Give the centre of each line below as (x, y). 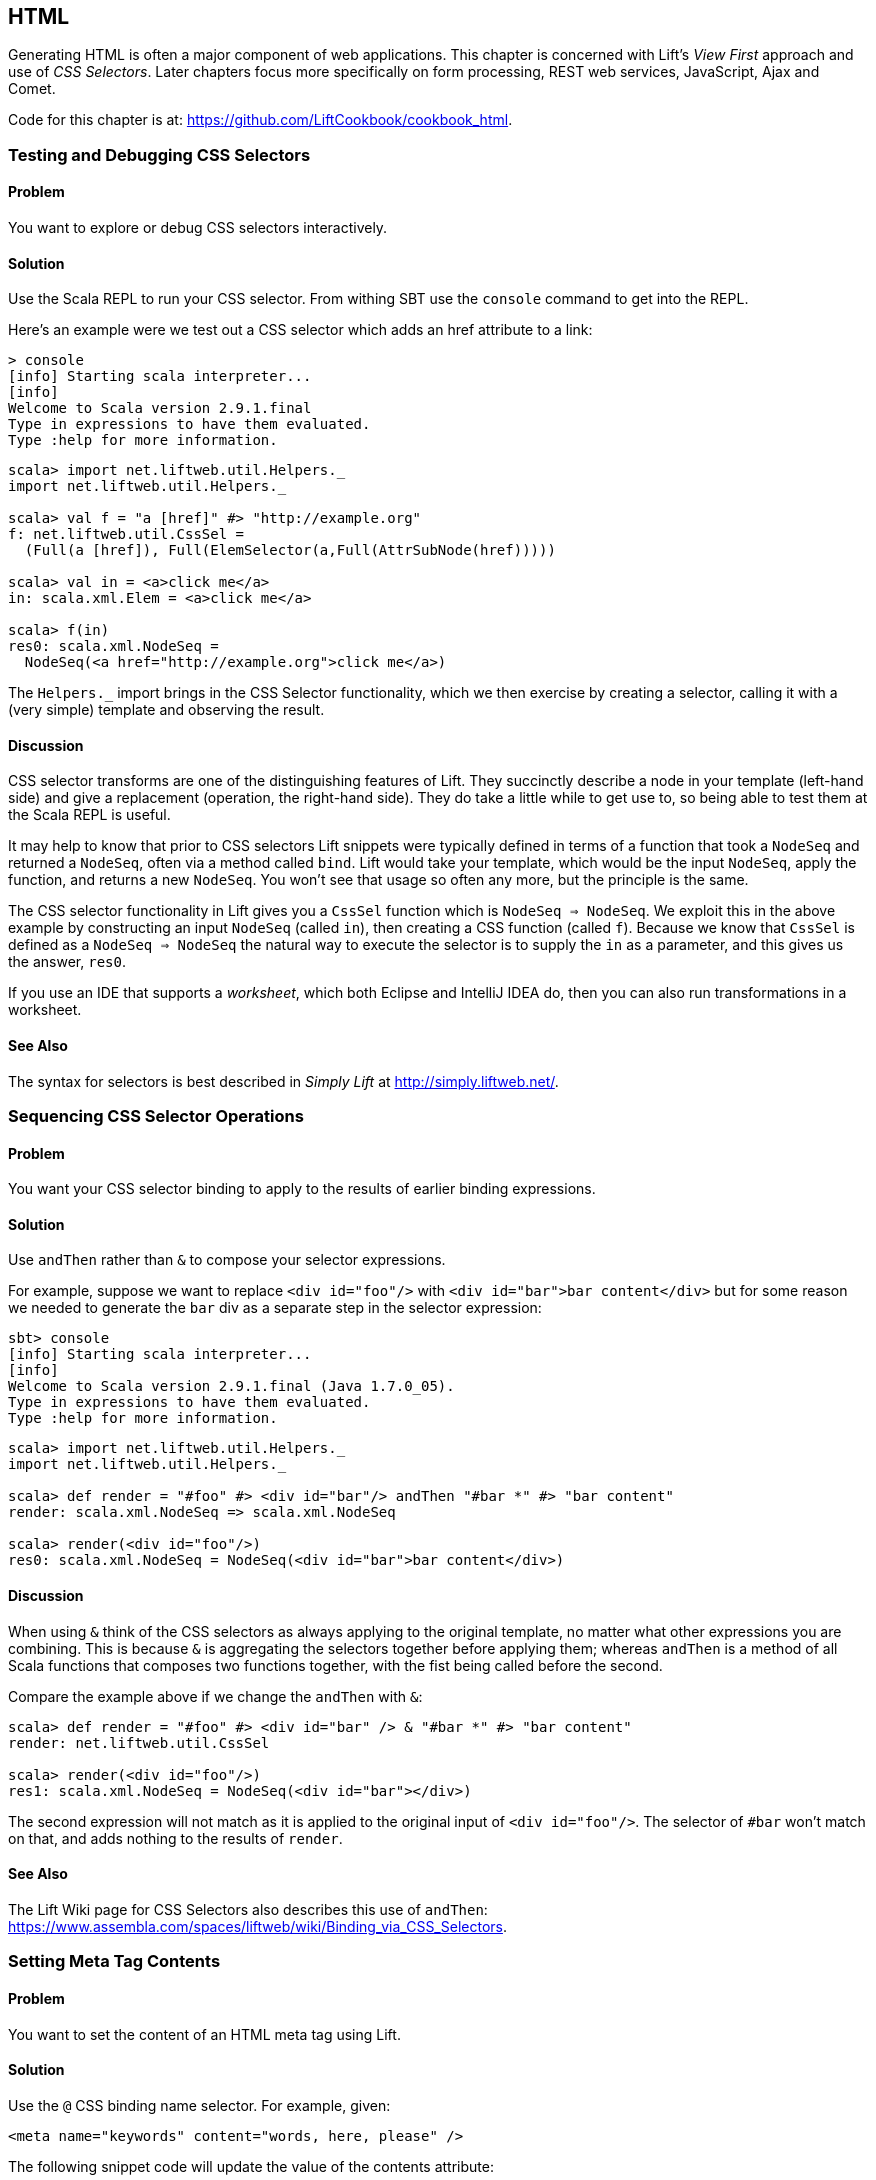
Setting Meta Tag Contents (114, 1961)
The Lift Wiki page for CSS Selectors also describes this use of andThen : (248, 1909)
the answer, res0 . (67, 962)
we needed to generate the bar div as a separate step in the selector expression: (275, 1308)
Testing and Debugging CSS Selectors (159, 154)
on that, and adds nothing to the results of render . (175, 1838)
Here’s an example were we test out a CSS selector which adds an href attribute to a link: (300, 330)
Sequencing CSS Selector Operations (156, 1116)
